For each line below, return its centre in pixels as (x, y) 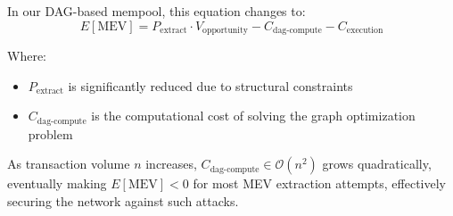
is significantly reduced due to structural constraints (210, 85)
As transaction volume (69, 164)
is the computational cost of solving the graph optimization (253, 116)
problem (50, 133)
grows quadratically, (377, 164)
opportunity (226, 31)
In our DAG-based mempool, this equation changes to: (156, 11)
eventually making (57, 183)
